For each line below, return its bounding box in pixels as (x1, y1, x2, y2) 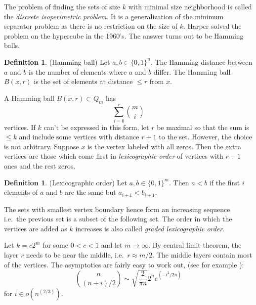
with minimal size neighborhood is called (128, 1, 252, 11)
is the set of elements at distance (34, 76, 133, 87)
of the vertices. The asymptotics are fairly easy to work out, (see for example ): (4, 259, 244, 269)
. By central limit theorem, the (148, 240, 242, 250)
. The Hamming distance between (150, 56, 253, 67)
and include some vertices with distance (19, 131, 139, 142)
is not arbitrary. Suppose (4, 141, 79, 151)
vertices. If (4, 122, 36, 132)
